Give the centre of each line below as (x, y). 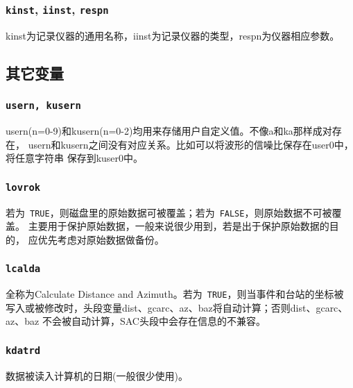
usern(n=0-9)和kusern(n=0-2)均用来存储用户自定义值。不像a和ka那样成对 (169, 130)
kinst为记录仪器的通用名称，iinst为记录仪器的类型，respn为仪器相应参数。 (173, 35)
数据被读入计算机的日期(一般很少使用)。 (97, 375)
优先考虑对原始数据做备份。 (101, 239)
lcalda (23, 269)
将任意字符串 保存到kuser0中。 (75, 158)
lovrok (23, 187)
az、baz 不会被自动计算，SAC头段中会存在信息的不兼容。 (136, 321)
